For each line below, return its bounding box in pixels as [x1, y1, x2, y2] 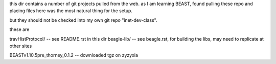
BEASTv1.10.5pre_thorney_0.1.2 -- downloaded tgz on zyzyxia [9, 52, 138, 58]
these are [9, 26, 30, 33]
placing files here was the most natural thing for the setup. [9, 8, 133, 14]
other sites [9, 43, 32, 49]
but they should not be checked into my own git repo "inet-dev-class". [9, 17, 157, 23]
